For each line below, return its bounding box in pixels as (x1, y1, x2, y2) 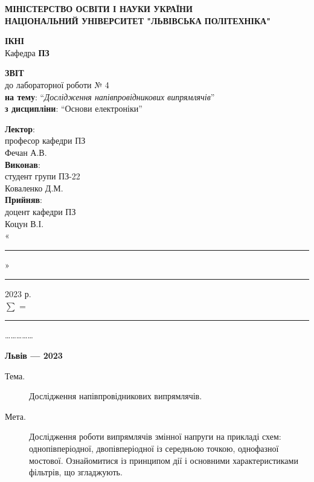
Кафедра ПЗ (5, 46, 50, 59)
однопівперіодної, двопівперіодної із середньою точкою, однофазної (29, 442, 279, 455)
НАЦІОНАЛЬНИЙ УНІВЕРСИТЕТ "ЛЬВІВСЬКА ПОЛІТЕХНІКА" (5, 14, 271, 27)
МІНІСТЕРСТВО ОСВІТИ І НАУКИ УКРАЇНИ (5, 2, 193, 14)
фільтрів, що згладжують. (29, 466, 123, 478)
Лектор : (5, 122, 36, 135)
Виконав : (5, 158, 40, 170)
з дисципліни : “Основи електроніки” (5, 102, 143, 115)
